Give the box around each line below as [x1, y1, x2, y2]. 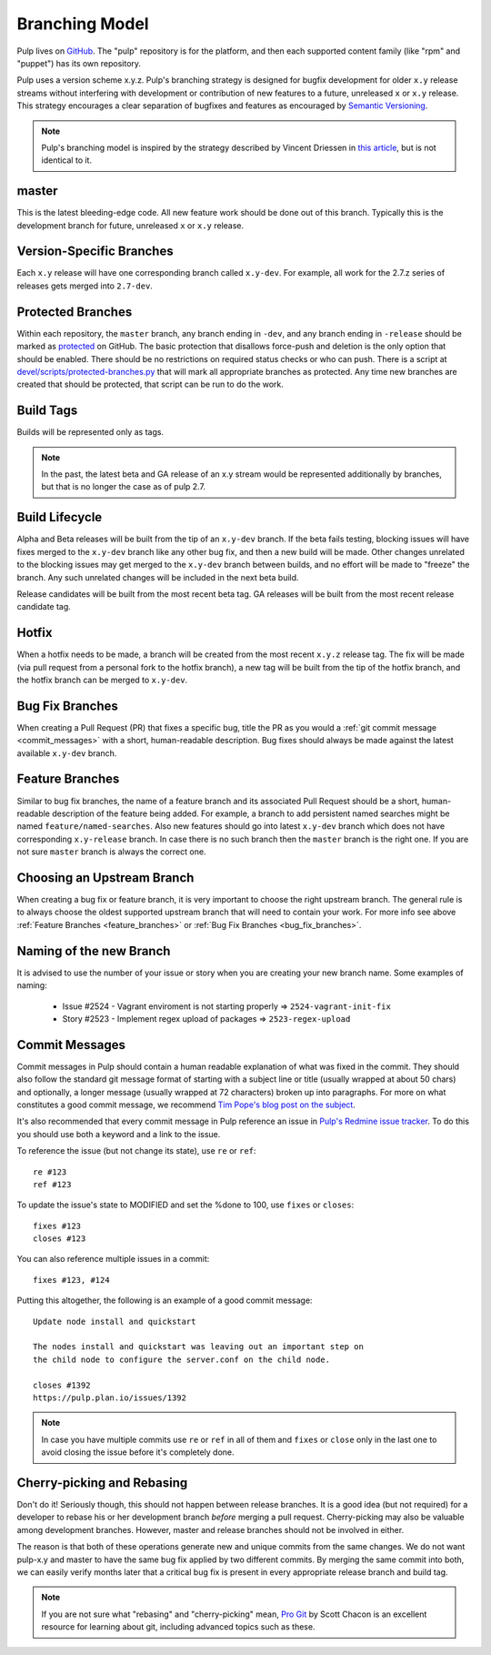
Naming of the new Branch [16, 943, 171, 959]
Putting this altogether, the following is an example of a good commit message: [16, 1295, 313, 1306]
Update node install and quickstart [33, 1316, 196, 1327]
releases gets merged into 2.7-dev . [16, 280, 154, 291]
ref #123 [33, 1179, 72, 1189]
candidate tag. [16, 601, 72, 612]
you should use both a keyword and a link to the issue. [16, 1128, 221, 1139]
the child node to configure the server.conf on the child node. [33, 1354, 331, 1365]
